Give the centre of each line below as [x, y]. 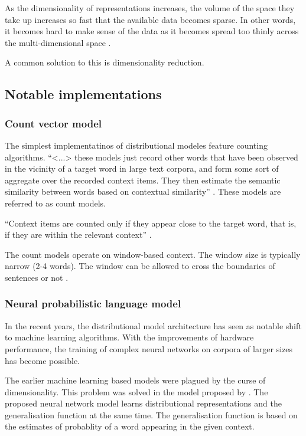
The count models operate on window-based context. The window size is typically [153, 254]
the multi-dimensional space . [58, 42]
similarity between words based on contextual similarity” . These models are [143, 191]
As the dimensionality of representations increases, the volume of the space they [150, 8]
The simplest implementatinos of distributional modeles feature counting [136, 145]
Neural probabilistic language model [93, 304]
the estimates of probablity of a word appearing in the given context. [130, 426]
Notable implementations [83, 94]
